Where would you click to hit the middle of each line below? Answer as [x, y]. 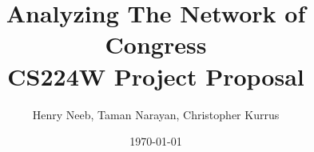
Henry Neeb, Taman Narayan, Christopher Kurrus [156, 114]
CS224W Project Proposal [156, 76]
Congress [156, 44]
